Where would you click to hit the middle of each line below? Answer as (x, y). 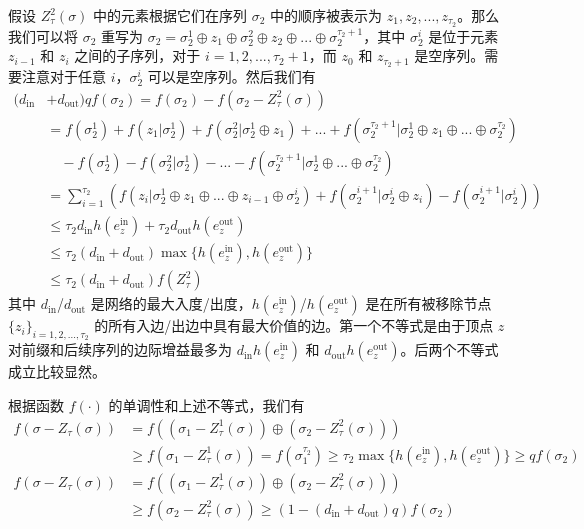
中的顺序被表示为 (326, 15)
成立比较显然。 (57, 371)
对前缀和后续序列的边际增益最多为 (120, 349)
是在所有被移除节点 (428, 303)
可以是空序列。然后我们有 (231, 76)
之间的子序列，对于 (137, 55)
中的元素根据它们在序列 (170, 15)
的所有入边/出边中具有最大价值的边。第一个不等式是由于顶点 (294, 325)
